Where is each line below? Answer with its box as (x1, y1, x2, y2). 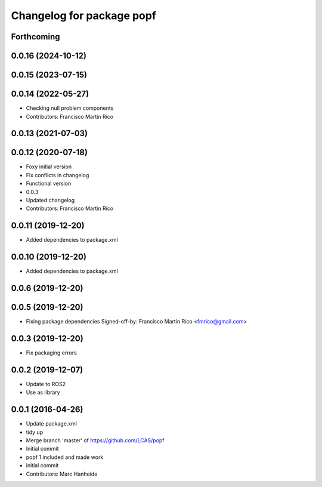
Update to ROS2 (26, 380, 66, 387)
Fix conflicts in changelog (26, 171, 89, 178)
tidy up (26, 429, 44, 436)
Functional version (26, 180, 72, 187)
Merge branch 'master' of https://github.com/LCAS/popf (26, 437, 165, 444)
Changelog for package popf (11, 9, 156, 22)
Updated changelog (26, 196, 75, 204)
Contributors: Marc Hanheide (26, 470, 98, 477)
